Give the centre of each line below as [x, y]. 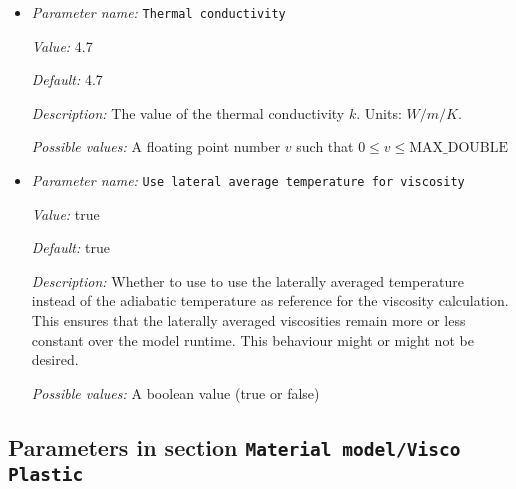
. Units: [379, 112]
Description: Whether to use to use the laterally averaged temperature [247, 280]
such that [325, 146]
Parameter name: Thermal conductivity [158, 12]
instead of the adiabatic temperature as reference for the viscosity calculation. [270, 300]
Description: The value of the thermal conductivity [188, 112]
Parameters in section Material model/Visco [234, 446]
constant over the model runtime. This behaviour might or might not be [252, 339]
